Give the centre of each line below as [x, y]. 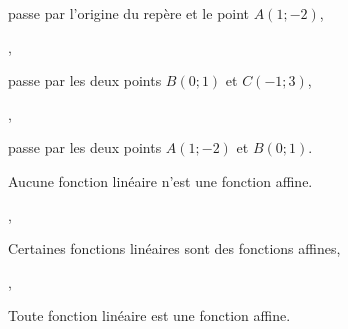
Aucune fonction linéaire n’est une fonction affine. [160, 180]
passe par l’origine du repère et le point [129, 13]
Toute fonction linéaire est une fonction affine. [149, 315]
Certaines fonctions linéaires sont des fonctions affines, [174, 248]
